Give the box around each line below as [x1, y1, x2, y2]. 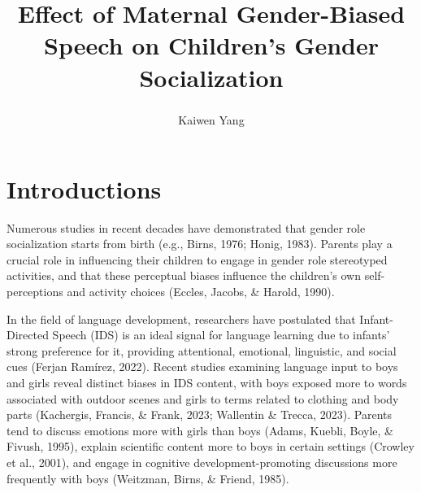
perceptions [7, 283, 63, 300]
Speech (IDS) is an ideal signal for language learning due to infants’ [52, 326, 390, 343]
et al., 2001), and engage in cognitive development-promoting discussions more [7, 454, 397, 470]
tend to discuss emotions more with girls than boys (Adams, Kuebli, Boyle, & [7, 421, 394, 438]
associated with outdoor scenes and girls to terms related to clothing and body [7, 390, 399, 407]
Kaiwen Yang [178, 111, 245, 128]
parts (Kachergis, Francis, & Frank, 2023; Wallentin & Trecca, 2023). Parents [7, 406, 393, 423]
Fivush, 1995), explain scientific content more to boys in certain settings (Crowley [7, 438, 414, 455]
